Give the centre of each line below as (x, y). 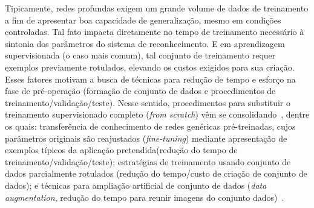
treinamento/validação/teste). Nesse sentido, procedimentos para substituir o (148, 102)
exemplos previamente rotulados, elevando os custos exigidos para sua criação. (150, 67)
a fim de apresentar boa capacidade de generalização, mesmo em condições (143, 20)
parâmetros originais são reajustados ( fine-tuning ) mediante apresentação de (146, 138)
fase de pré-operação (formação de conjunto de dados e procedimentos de (140, 91)
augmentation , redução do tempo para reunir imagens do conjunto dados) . (145, 197)
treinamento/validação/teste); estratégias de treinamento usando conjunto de (148, 161)
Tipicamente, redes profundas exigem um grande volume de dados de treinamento (157, 8)
